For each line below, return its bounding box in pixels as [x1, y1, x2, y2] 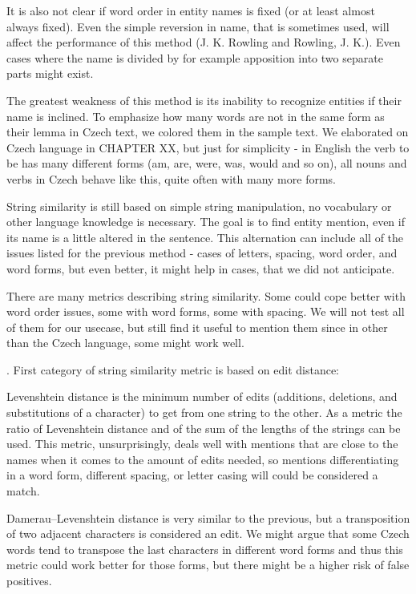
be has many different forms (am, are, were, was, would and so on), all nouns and [6, 155, 407, 172]
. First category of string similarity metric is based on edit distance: [6, 361, 340, 378]
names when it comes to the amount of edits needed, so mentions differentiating [6, 451, 399, 467]
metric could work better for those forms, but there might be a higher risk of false [6, 556, 410, 573]
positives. [6, 572, 52, 588]
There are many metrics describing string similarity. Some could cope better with [6, 287, 406, 304]
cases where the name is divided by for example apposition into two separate [6, 49, 383, 66]
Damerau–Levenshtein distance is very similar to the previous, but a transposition [6, 509, 410, 526]
